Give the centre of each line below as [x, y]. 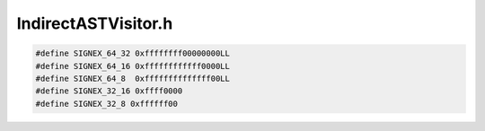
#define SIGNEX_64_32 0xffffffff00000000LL [133, 53]
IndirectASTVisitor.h [95, 23]
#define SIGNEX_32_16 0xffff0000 [109, 91]
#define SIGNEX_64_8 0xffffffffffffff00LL [133, 78]
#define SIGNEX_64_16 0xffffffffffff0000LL [133, 66]
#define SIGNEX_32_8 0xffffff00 [107, 104]
